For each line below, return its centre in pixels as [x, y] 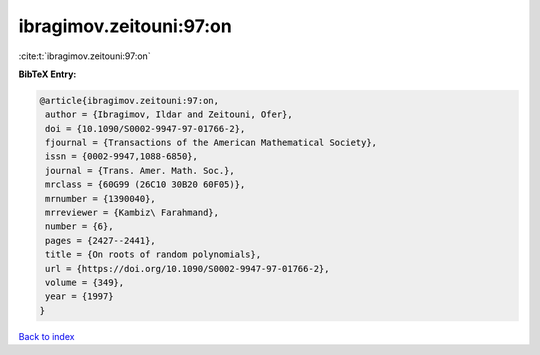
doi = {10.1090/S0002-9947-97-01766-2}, [145, 128]
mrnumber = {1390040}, [101, 198]
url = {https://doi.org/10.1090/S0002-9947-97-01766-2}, [187, 268]
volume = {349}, [85, 282]
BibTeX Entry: [47, 74]
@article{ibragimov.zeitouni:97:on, [129, 100]
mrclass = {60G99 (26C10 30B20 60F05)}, [145, 184]
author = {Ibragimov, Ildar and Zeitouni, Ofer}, [169, 114]
